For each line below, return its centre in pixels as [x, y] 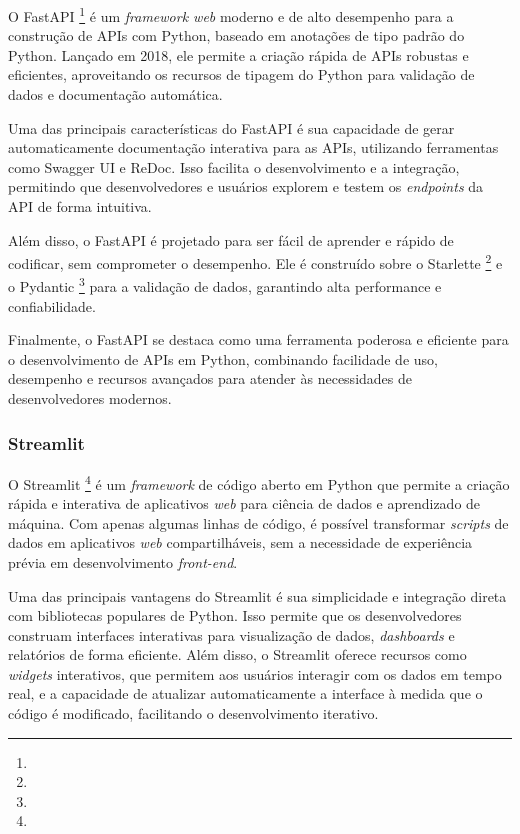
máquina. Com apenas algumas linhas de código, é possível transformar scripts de [258, 522]
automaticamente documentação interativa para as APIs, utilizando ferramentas [253, 147]
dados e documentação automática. [115, 94]
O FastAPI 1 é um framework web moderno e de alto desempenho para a [231, 14]
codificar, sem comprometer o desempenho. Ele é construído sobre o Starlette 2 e [255, 261]
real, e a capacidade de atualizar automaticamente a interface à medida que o [245, 693]
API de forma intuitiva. [80, 206]
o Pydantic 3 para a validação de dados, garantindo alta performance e [225, 285]
